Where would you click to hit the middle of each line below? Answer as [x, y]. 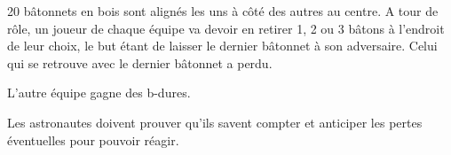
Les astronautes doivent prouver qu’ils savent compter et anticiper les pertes [215, 122]
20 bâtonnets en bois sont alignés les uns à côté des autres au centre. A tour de [223, 11]
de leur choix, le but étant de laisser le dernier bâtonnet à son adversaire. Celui [222, 46]
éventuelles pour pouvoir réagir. [93, 139]
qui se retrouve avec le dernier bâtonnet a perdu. [140, 62]
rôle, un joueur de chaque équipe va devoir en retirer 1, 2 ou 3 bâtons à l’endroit [226, 28]
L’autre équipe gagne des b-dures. [99, 93]
